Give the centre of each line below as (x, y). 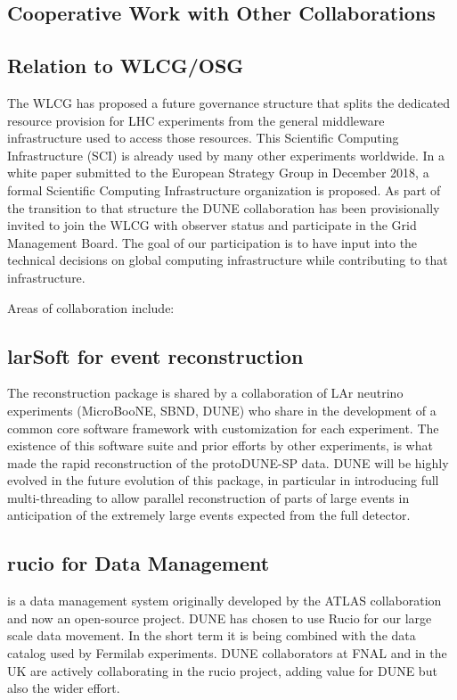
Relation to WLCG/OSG (126, 66)
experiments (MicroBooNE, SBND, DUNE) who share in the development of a (222, 410)
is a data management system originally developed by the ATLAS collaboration (224, 601)
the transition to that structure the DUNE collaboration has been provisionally (224, 207)
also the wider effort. (64, 688)
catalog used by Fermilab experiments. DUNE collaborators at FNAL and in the (227, 653)
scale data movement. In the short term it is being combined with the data (212, 635)
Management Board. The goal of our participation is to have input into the (212, 242)
